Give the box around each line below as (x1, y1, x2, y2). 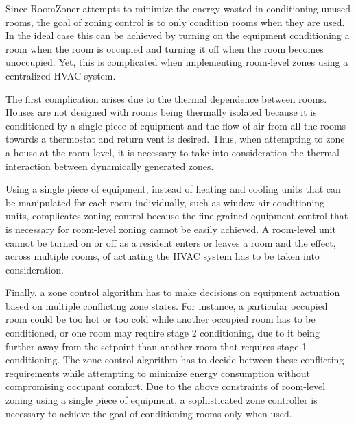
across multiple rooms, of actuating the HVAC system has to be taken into (5, 249, 320, 263)
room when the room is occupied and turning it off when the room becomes (5, 41, 324, 56)
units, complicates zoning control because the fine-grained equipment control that (5, 208, 348, 223)
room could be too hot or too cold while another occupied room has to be (5, 312, 316, 326)
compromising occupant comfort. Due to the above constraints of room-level (5, 379, 326, 393)
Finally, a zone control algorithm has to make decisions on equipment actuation (5, 285, 340, 300)
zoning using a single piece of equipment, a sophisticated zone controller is (5, 393, 318, 407)
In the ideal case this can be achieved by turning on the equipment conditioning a (5, 28, 350, 42)
